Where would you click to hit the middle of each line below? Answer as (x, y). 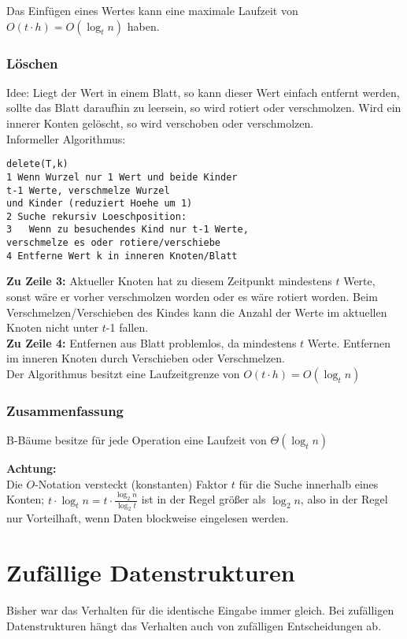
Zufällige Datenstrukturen (151, 572)
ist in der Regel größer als (203, 499)
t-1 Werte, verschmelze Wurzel (88, 190)
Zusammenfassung (65, 410)
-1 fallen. (127, 327)
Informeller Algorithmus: (66, 138)
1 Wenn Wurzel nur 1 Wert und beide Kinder (122, 177)
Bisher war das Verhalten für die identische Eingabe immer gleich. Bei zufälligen (200, 610)
